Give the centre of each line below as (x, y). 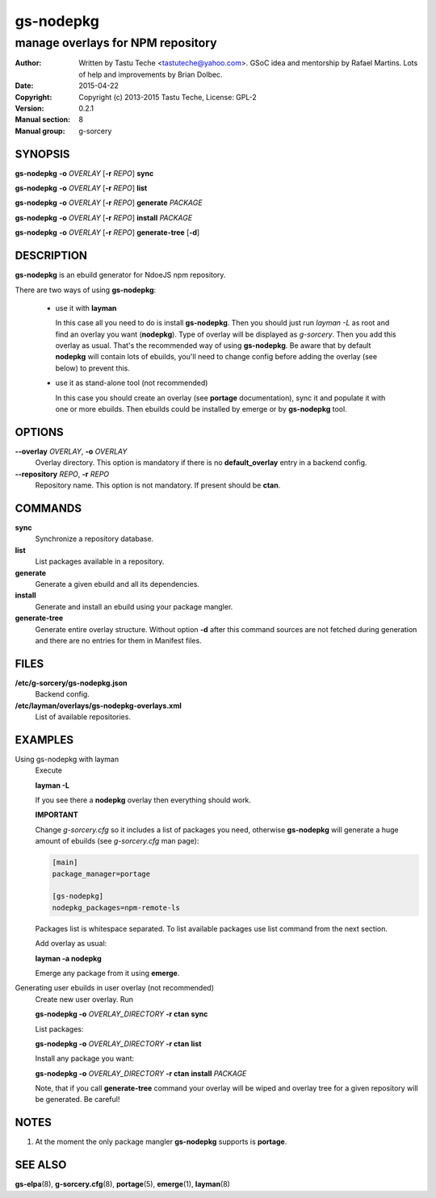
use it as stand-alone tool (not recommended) (132, 383)
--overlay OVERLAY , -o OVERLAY (71, 451)
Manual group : (40, 131)
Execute (48, 770)
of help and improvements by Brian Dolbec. (151, 74)
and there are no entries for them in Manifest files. (118, 640)
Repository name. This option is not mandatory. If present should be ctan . (158, 485)
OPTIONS (39, 432)
